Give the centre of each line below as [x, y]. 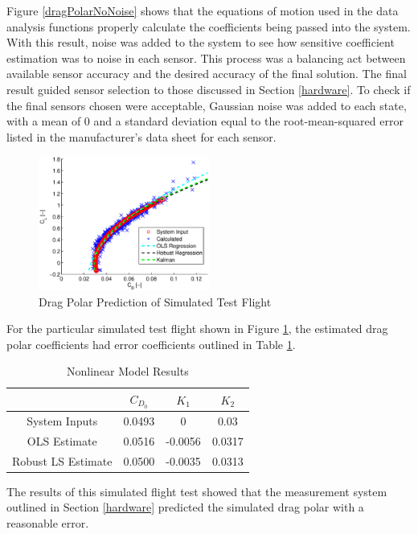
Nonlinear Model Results [128, 371]
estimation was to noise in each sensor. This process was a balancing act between [206, 58]
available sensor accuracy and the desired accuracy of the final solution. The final [207, 74]
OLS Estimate [62, 440]
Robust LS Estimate [62, 460]
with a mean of [44, 121]
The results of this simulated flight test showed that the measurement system [197, 491]
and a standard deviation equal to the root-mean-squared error [248, 121]
